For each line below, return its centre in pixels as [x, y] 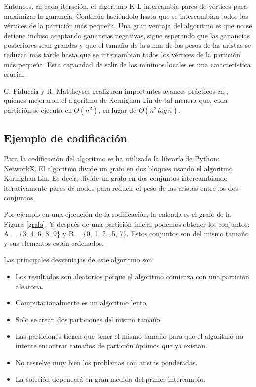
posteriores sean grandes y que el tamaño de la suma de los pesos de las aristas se [128, 45]
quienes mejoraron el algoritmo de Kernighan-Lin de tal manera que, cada [116, 100]
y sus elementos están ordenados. [54, 243]
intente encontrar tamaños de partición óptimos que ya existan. [111, 346]
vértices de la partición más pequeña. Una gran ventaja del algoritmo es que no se [128, 25]
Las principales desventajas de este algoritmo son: [79, 260]
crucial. [15, 74]
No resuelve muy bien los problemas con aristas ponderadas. [107, 362]
